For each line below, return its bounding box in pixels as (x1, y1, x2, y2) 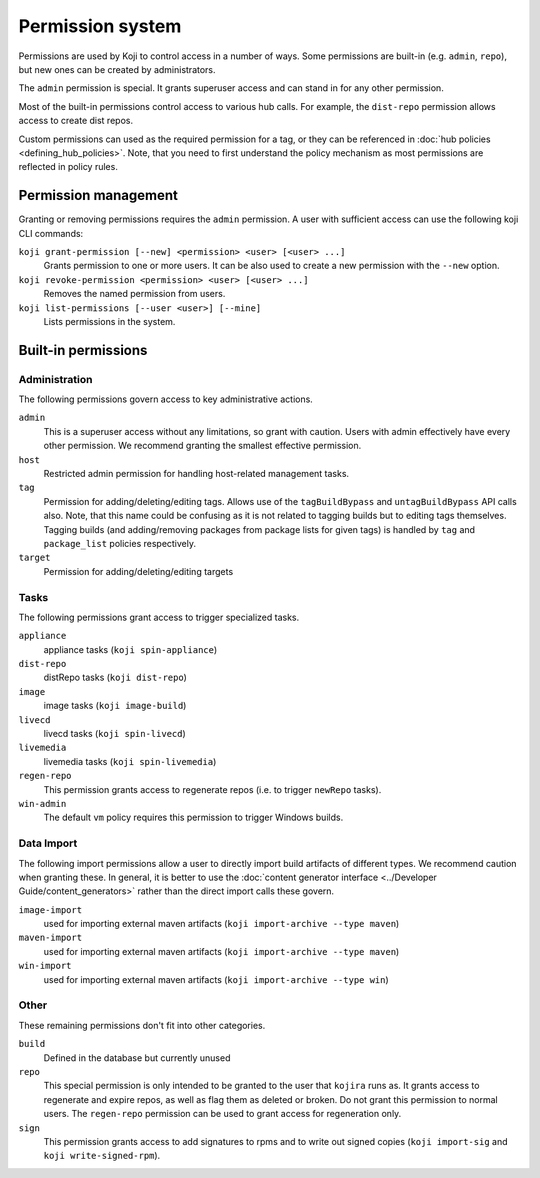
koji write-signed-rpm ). (43, 1150, 161, 1162)
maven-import (18, 932, 83, 944)
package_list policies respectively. (43, 537, 197, 549)
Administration (18, 372, 93, 386)
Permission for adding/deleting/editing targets (43, 565, 234, 577)
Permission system (18, 15, 182, 37)
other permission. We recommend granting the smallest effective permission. (43, 440, 362, 452)
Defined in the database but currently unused (43, 1051, 231, 1064)
